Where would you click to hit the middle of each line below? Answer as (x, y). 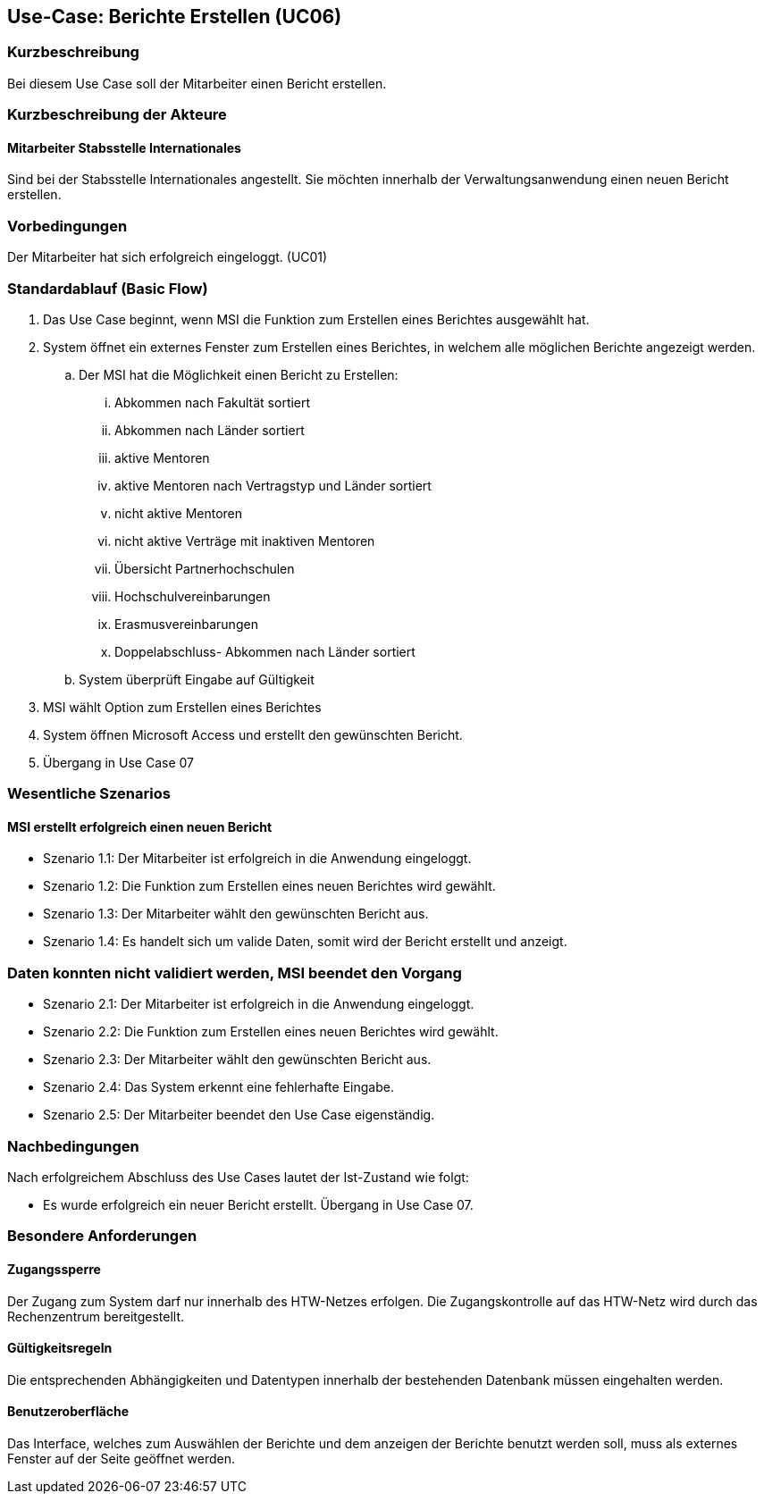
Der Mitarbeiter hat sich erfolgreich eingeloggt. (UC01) (168, 257)
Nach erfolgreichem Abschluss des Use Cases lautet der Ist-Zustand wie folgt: (238, 1177)
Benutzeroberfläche (68, 1412)
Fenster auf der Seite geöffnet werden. (121, 1459)
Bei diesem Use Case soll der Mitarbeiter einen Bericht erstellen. (197, 83)
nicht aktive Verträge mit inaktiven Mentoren (245, 541)
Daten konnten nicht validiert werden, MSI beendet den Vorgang (235, 973)
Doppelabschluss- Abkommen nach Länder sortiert (265, 651)
